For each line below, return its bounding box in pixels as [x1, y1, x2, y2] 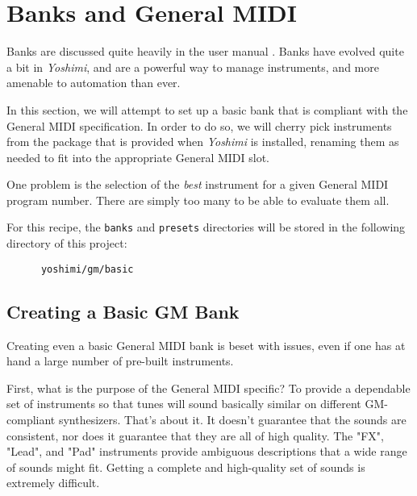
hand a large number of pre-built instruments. [6, 352, 234, 369]
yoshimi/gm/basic [40, 263, 134, 275]
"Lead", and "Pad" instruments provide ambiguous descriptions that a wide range [6, 443, 407, 460]
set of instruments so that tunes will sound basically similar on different [6, 395, 361, 412]
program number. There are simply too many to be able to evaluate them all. [6, 191, 390, 208]
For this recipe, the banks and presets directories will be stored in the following [6, 219, 406, 235]
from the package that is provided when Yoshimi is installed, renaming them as [6, 133, 399, 150]
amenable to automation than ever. [6, 74, 181, 91]
